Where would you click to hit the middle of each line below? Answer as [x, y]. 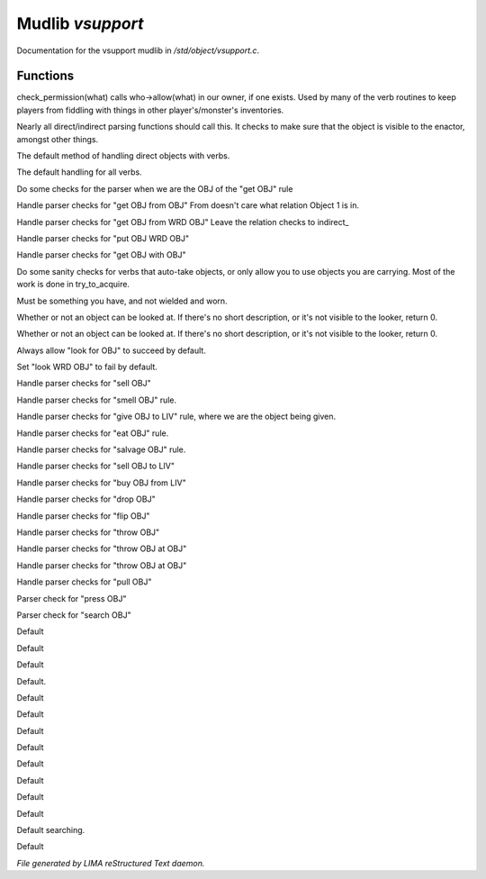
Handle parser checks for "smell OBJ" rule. [97, 400]
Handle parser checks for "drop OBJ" [86, 499]
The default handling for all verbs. [80, 172]
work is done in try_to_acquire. [73, 285]
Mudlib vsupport [80, 23]
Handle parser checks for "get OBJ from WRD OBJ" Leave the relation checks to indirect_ [183, 222]
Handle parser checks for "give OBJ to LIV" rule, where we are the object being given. [176, 417]
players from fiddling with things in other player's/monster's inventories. [150, 110]
